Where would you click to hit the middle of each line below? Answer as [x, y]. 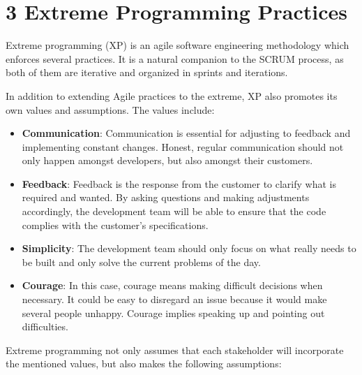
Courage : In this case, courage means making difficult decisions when [172, 285]
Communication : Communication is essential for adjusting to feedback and [186, 133]
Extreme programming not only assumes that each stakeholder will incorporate [175, 350]
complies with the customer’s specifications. [115, 225]
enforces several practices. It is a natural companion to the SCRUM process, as [175, 58]
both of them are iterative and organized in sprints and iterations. [147, 72]
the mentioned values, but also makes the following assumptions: [144, 363]
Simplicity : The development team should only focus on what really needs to [189, 248]
